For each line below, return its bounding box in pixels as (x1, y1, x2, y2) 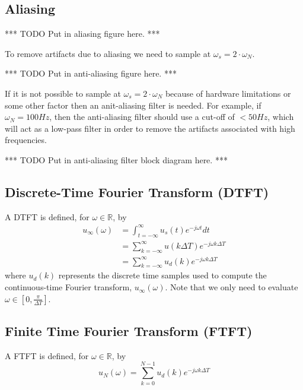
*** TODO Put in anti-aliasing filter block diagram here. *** (5, 153, 228, 166)
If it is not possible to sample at (5, 87, 121, 99)
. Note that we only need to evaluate (165, 281, 298, 293)
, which (267, 110, 294, 123)
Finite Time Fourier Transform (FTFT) (5, 322, 253, 340)
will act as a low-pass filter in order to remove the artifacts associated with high (5, 122, 295, 134)
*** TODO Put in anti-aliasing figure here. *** (5, 67, 177, 80)
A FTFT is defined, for (5, 349, 89, 362)
